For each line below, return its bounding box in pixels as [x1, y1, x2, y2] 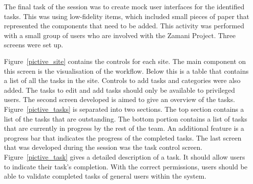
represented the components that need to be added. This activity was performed [4, 20, 244, 31]
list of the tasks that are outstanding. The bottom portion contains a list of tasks [4, 113, 248, 123]
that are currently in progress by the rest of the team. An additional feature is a [4, 123, 244, 133]
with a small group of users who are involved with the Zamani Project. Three [4, 30, 236, 40]
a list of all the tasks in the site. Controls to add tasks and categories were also [4, 75, 241, 85]
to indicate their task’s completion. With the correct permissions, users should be [4, 161, 248, 171]
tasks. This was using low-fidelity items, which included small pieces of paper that [4, 11, 250, 21]
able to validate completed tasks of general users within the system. [4, 171, 207, 181]
